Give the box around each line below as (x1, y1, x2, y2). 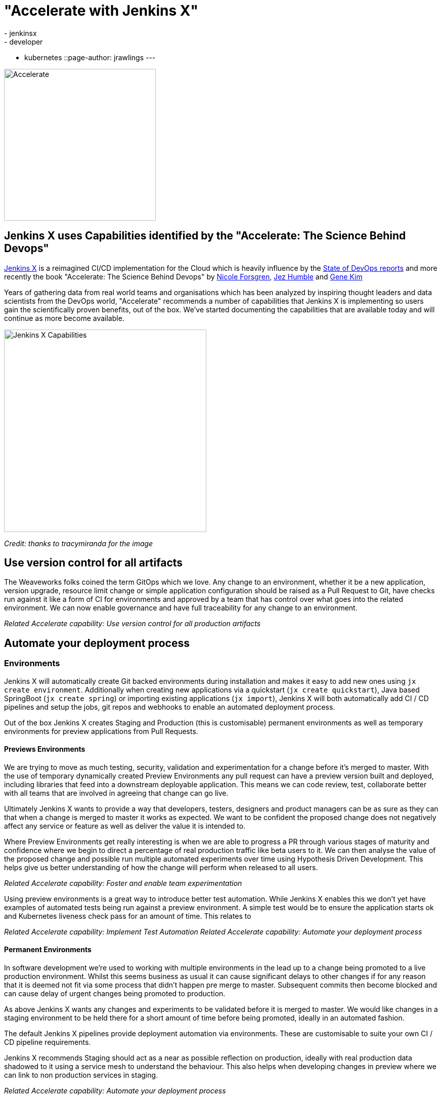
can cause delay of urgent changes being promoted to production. (4, 989, 226, 998)
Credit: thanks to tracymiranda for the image (4, 539, 153, 548)
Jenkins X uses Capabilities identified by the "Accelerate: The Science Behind (4, 229, 406, 242)
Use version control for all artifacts (4, 556, 183, 569)
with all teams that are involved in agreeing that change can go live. (4, 788, 229, 797)
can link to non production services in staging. (4, 1071, 158, 1080)
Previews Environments (4, 745, 85, 754)
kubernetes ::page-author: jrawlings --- (24, 53, 156, 62)
